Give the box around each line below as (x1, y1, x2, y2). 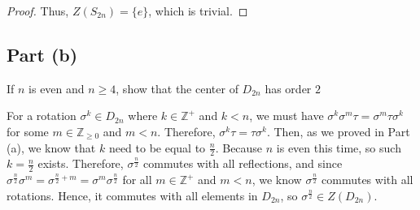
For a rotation (7, 107, 77, 124)
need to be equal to (108, 139, 206, 156)
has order (265, 79, 312, 96)
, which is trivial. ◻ (148, 2, 248, 19)
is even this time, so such (276, 139, 401, 156)
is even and (28, 79, 85, 96)
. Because (215, 139, 263, 156)
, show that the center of (116, 79, 238, 96)
